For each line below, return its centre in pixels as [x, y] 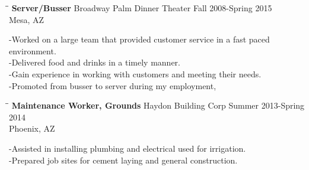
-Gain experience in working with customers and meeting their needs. [135, 73]
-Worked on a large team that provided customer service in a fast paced [139, 39]
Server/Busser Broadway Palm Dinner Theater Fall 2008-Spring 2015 [142, 8]
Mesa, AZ [27, 19]
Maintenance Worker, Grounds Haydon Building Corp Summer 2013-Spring [158, 105]
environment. [33, 50]
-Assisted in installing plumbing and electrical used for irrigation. [128, 148]
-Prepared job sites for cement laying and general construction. [123, 160]
